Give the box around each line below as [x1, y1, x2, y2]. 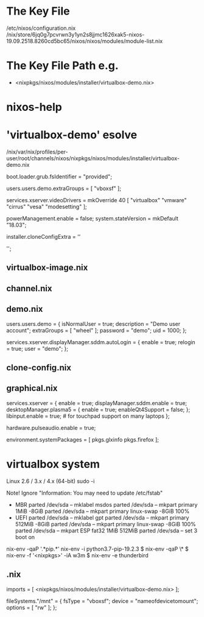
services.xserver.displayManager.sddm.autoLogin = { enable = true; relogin [6, 338, 196, 345]
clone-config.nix [6, 362, 72, 373]
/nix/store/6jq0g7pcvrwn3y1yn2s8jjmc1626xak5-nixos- [6, 30, 145, 38]
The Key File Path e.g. [6, 59, 119, 72]
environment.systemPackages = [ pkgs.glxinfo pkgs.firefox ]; [6, 435, 160, 443]
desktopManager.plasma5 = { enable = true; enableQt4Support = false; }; [6, 406, 191, 413]
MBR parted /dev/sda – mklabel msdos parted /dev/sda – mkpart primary [15, 501, 198, 508]
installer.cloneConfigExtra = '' [6, 233, 81, 240]
